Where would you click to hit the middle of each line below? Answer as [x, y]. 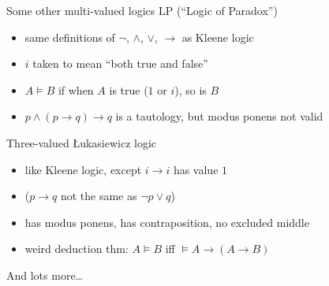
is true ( [129, 89]
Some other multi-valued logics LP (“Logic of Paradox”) [142, 10]
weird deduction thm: [77, 249]
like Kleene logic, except [83, 169]
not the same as [99, 196]
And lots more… [45, 275]
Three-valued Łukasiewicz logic [82, 142]
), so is [191, 89]
